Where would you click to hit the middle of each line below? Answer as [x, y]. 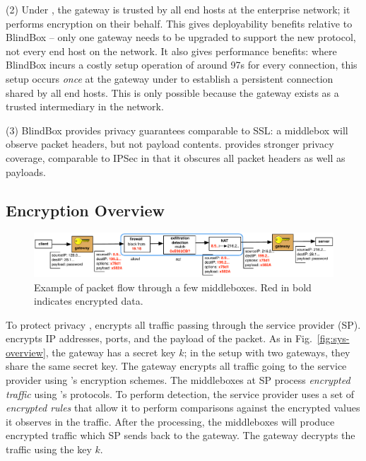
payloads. [26, 171]
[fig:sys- [333, 338]
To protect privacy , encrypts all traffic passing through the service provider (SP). [183, 324]
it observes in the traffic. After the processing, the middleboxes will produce [170, 421]
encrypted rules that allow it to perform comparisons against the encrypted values [183, 408]
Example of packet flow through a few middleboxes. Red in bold [173, 287]
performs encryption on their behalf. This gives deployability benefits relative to [179, 23]
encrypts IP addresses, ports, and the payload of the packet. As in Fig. [159, 338]
